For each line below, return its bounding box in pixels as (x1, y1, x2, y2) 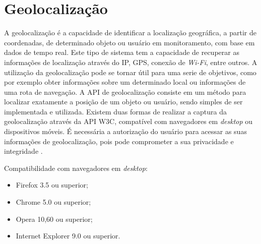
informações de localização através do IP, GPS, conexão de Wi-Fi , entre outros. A (4, 56, 257, 67)
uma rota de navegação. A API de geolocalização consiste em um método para (4, 86, 246, 97)
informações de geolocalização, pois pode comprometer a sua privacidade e (4, 136, 234, 146)
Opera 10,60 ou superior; (16, 213, 93, 224)
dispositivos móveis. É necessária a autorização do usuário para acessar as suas (4, 126, 247, 137)
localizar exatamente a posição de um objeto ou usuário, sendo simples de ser (4, 96, 243, 107)
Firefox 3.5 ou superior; (16, 179, 88, 190)
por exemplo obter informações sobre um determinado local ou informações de (4, 77, 246, 87)
